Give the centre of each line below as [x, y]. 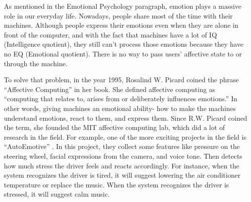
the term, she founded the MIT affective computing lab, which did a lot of [115, 127]
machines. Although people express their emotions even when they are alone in [121, 25]
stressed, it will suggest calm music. [57, 194]
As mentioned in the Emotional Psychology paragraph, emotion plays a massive [123, 6]
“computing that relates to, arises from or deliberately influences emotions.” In [121, 99]
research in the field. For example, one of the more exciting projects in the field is [125, 137]
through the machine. [36, 63]
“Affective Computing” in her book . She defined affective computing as [109, 89]
